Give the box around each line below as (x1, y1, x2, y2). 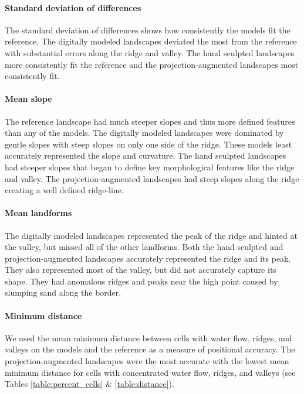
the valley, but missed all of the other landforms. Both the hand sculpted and (5, 241, 283, 253)
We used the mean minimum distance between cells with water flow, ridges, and (5, 331, 292, 344)
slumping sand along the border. (5, 286, 121, 299)
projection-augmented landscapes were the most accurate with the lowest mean (5, 355, 289, 367)
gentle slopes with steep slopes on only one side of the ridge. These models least (5, 138, 292, 150)
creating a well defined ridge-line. (5, 184, 124, 196)
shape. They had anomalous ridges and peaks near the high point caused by (5, 275, 278, 287)
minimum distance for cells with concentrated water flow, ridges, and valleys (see (5, 366, 296, 378)
